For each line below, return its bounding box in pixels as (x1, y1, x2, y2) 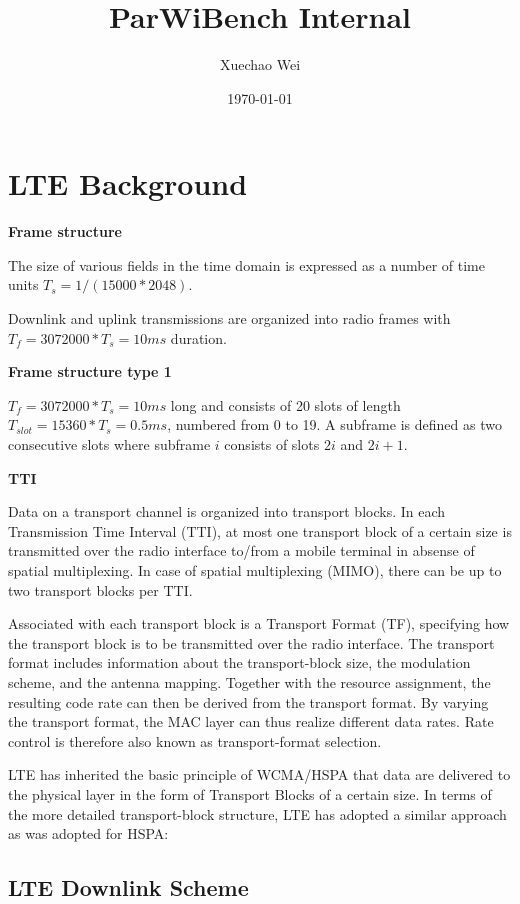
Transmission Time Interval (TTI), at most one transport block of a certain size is (8, 520, 512, 541)
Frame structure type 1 (8, 361, 172, 382)
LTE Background (8, 163, 248, 204)
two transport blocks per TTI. (8, 579, 193, 600)
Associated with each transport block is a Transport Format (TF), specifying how (8, 613, 510, 634)
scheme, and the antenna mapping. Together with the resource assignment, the (8, 671, 491, 692)
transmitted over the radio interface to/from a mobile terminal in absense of (8, 540, 475, 561)
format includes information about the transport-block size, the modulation (8, 652, 471, 673)
